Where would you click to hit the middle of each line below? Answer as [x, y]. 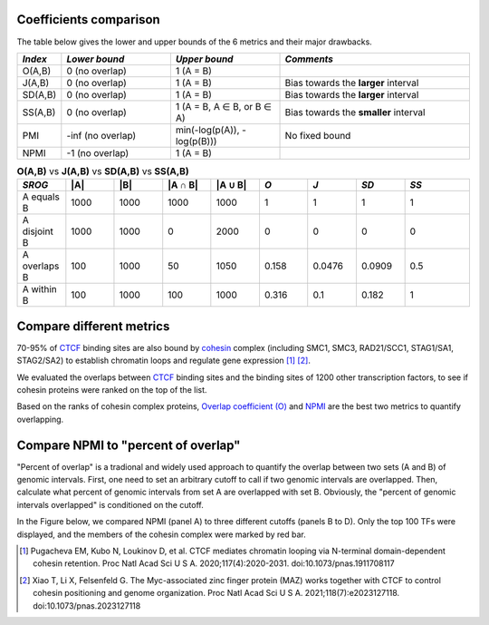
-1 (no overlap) [98, 152]
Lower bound [96, 59]
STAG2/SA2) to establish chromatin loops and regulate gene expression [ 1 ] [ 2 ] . [164, 361]
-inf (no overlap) [101, 135]
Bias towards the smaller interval [355, 112]
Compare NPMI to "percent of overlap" [129, 445]
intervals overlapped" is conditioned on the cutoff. [110, 504]
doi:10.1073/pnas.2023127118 [87, 605]
